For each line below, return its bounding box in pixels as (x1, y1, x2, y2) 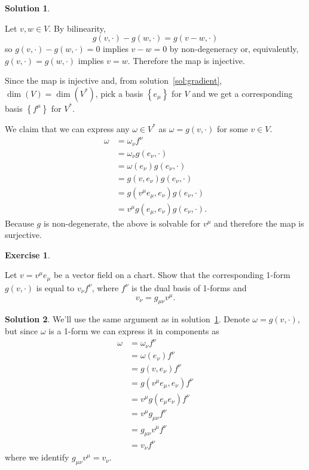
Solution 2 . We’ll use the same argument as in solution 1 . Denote (5, 313, 250, 325)
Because (5, 216, 34, 229)
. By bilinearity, (48, 22, 106, 34)
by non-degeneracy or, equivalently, (169, 42, 299, 55)
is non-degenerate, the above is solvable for (43, 216, 201, 229)
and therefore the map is (214, 216, 304, 229)
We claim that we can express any (5, 122, 130, 135)
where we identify (5, 451, 69, 463)
